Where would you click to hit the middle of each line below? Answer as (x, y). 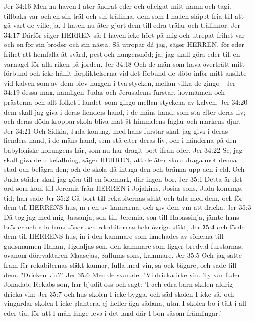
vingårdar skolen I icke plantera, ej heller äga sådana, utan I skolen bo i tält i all (125, 303)
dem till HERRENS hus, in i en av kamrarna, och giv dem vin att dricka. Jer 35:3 (127, 207)
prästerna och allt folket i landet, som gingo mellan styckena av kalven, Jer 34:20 (126, 102)
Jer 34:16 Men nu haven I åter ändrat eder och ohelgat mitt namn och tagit (118, 6)
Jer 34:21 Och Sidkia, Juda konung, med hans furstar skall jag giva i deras (116, 130)
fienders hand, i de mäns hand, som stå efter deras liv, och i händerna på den (120, 140)
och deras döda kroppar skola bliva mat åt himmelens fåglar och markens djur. (123, 121)
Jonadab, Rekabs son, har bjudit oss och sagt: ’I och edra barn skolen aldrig (118, 284)
